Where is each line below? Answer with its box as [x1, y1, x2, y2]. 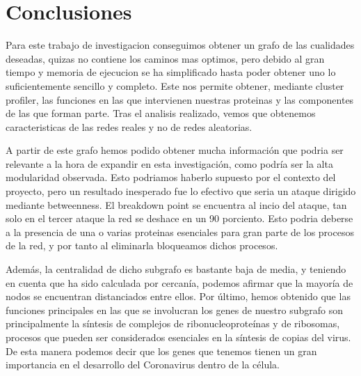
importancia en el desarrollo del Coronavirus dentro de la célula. [6, 357, 280, 372]
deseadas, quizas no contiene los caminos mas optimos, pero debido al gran [6, 51, 325, 65]
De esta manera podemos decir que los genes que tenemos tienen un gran [6, 343, 317, 358]
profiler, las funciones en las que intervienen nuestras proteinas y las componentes [6, 92, 354, 107]
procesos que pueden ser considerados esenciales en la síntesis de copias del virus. [6, 330, 351, 344]
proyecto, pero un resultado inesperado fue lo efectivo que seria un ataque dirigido [6, 184, 356, 198]
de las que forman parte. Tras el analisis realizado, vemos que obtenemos [6, 106, 316, 120]
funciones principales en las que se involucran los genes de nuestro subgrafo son [6, 302, 343, 317]
